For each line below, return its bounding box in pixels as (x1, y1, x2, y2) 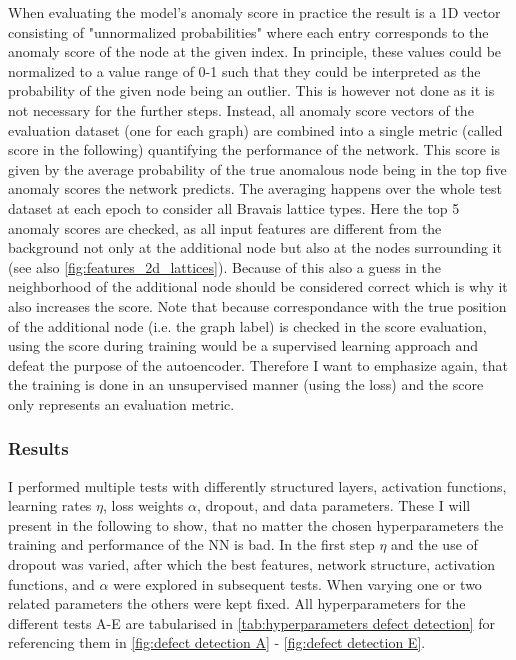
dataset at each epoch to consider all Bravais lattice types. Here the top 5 (8, 197, 460, 218)
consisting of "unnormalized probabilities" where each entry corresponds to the (8, 21, 489, 42)
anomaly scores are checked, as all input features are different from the (8, 217, 442, 238)
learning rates (8, 495, 92, 516)
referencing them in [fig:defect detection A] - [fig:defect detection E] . (8, 632, 426, 653)
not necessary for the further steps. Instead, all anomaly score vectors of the (8, 99, 474, 120)
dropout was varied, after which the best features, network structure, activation (8, 554, 496, 575)
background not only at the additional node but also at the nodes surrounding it (8, 237, 502, 258)
